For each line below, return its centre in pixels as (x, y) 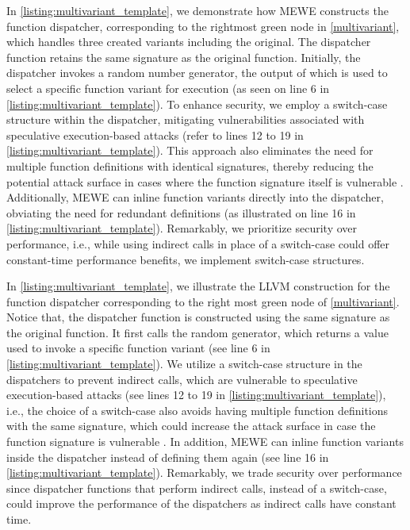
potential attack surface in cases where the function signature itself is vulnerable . (205, 181)
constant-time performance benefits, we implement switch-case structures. (186, 259)
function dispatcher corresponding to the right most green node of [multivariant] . (203, 301)
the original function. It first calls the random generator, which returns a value (197, 332)
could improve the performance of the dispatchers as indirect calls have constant (201, 503)
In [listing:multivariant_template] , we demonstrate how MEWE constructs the (197, 10)
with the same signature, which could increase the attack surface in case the (191, 426)
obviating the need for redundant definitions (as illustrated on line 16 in (181, 212)
